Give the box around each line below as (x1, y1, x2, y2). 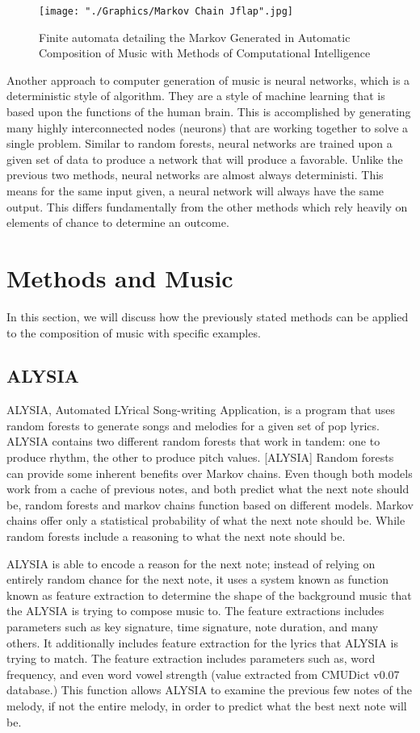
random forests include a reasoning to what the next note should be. (6, 528, 346, 545)
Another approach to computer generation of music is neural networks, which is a (6, 71, 410, 88)
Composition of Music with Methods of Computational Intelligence (39, 44, 371, 61)
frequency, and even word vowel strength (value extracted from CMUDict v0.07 (6, 665, 400, 682)
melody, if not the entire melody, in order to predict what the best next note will (6, 697, 407, 714)
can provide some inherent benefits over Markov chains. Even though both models (6, 464, 413, 481)
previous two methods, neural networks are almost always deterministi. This (6, 166, 384, 183)
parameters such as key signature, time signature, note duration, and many (6, 618, 379, 635)
